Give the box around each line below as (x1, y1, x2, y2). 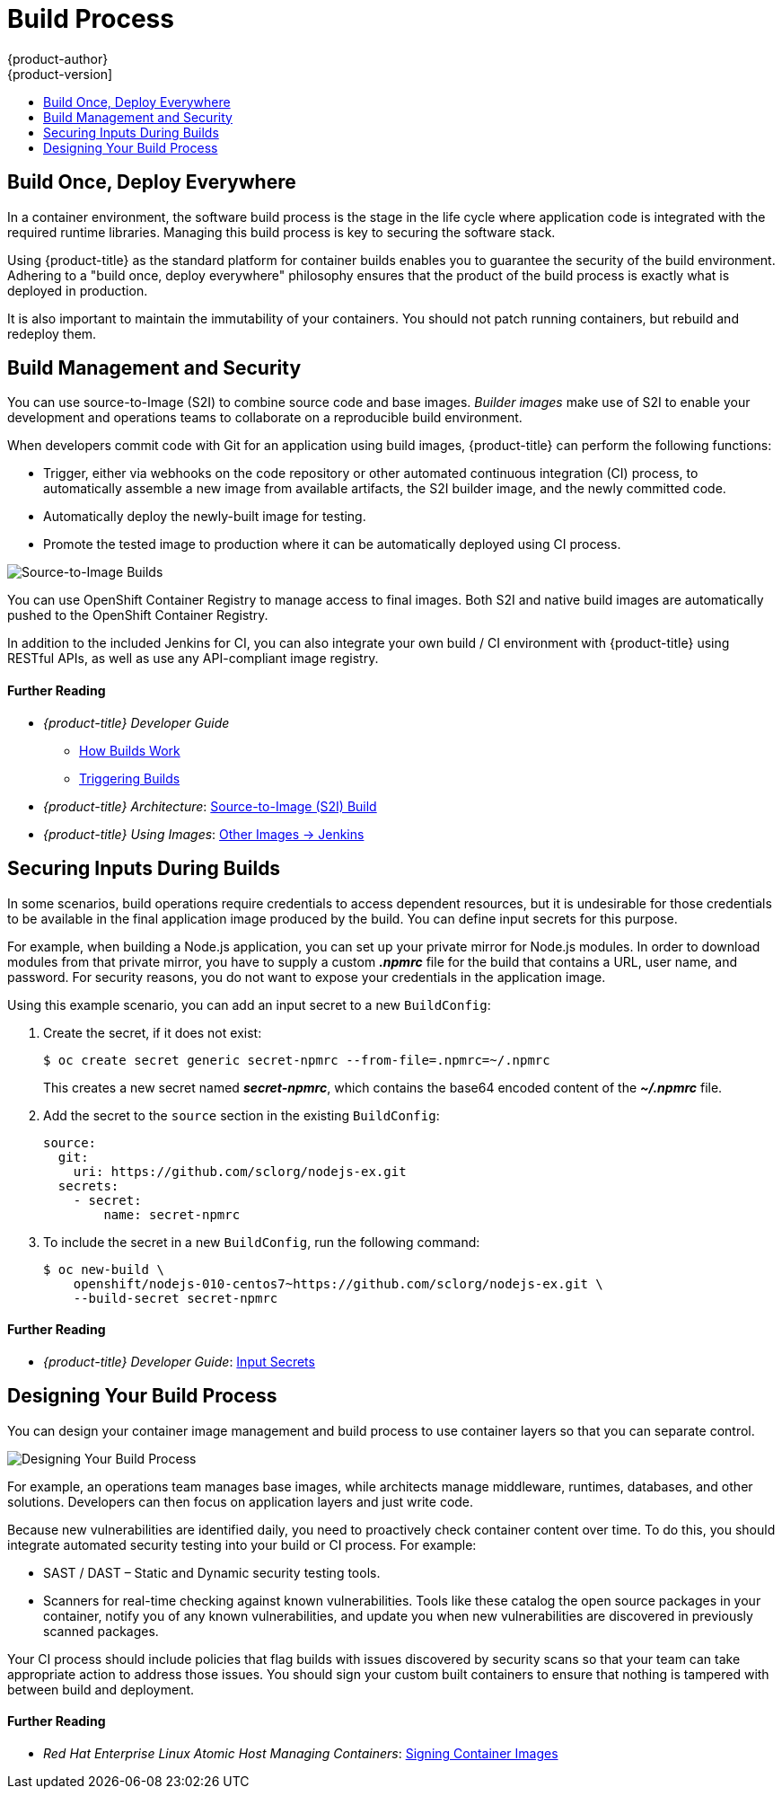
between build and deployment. (7, 1681, 195, 1697)
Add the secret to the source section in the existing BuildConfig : (43, 1107, 440, 1123)
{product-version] (7, 66, 113, 82)
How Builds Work (79, 742, 180, 758)
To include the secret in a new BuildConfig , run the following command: (43, 1234, 480, 1250)
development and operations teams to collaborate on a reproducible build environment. (7, 410, 523, 426)
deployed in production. (7, 282, 148, 298)
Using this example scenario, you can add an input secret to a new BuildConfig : (7, 996, 491, 1013)
